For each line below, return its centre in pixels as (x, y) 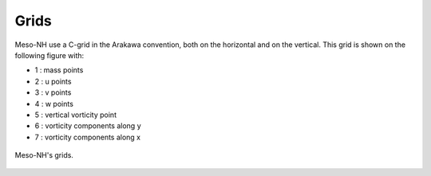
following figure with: (49, 55)
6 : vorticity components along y (88, 126)
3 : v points (53, 92)
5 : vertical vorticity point (76, 115)
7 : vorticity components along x (88, 137)
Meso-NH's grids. (44, 155)
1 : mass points (59, 70)
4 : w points (54, 104)
